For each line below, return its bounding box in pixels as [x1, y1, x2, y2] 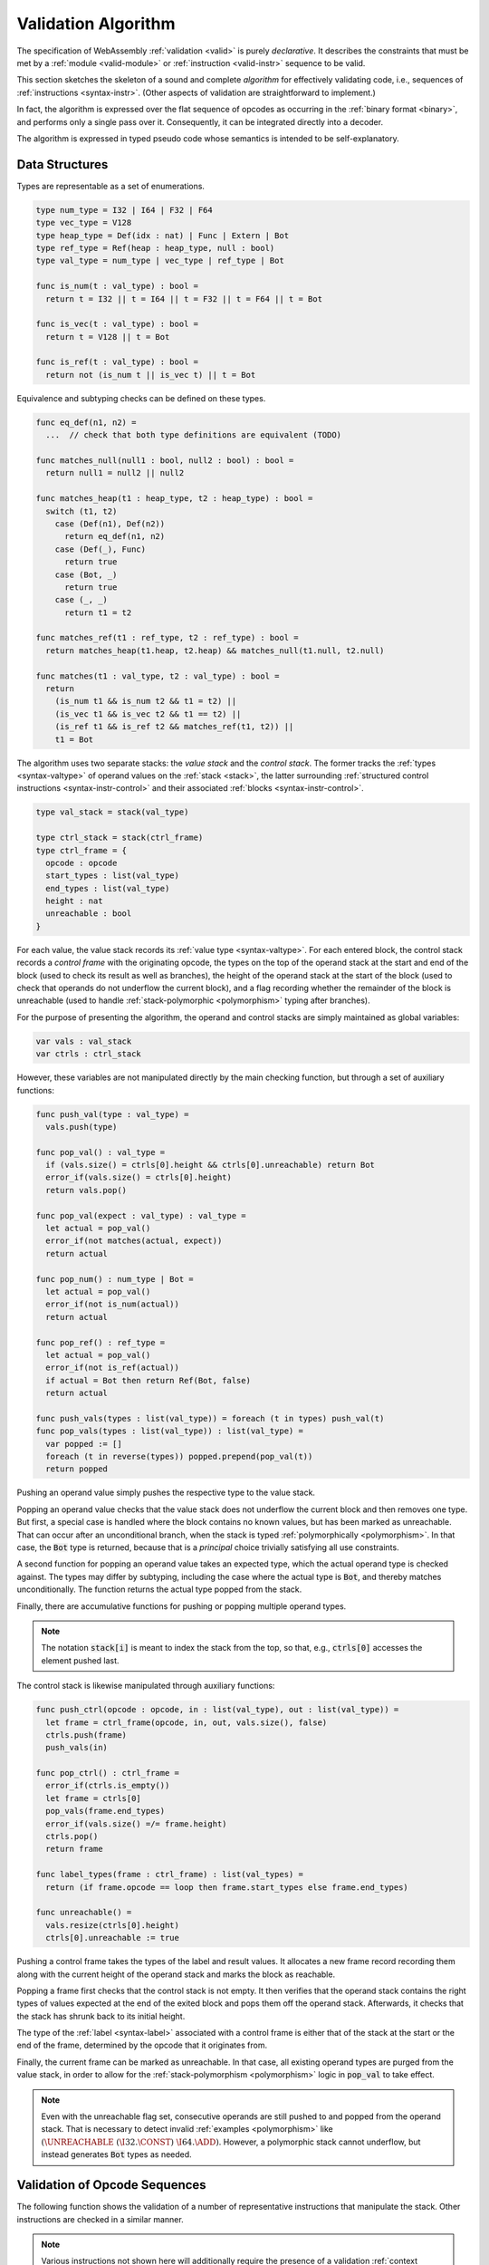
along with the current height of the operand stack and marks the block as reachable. [16, 1969, 335, 1980]
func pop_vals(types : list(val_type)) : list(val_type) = [35, 1426, 303, 1436]
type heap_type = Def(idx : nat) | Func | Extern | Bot [35, 230, 290, 240]
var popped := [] [45, 1439, 122, 1449]
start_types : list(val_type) [45, 871, 180, 881]
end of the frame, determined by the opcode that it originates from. [16, 2039, 267, 2051]
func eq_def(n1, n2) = [35, 417, 137, 428]
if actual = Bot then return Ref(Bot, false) [45, 1375, 251, 1385]
